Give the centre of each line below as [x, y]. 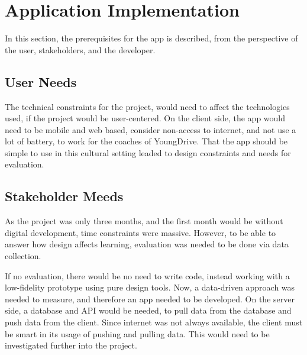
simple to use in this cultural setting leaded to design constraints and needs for [148, 152]
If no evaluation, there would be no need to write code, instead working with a [147, 275]
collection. [23, 256]
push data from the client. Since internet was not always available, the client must [154, 322]
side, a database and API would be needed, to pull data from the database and [148, 310]
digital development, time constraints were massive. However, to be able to [140, 232]
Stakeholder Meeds [64, 196]
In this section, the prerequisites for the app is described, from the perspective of [151, 38]
